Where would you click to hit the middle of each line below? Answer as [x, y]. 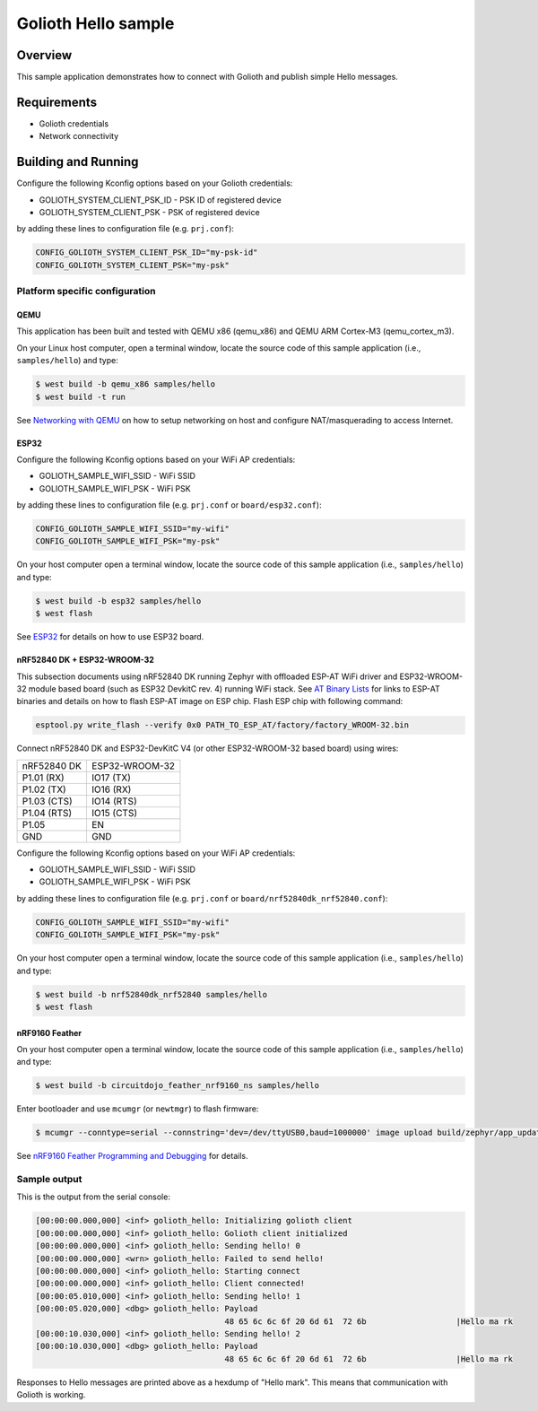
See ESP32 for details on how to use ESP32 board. [110, 637]
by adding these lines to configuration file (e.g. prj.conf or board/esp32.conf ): [169, 505]
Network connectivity [79, 136]
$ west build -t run [80, 396]
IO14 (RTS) [114, 801]
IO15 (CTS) [114, 813]
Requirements [57, 102]
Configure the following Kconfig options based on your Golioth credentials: [155, 183]
